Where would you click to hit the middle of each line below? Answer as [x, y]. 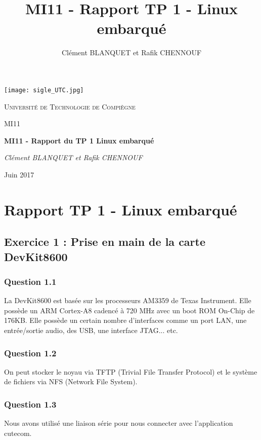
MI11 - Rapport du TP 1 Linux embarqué [79, 140]
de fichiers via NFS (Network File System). [71, 381]
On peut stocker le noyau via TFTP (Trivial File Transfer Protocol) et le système [131, 371]
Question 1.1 [30, 281]
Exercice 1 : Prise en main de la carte [105, 242]
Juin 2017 [19, 174]
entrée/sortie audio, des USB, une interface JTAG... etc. [91, 330]
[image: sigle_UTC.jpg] [44, 90]
